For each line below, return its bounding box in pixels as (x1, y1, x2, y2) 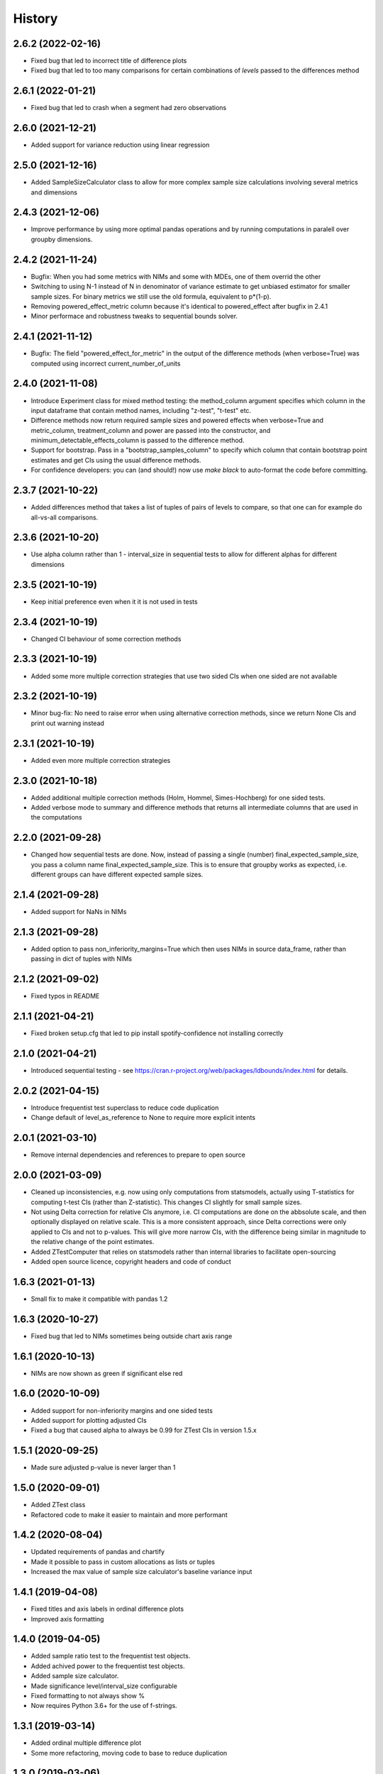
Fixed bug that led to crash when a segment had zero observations (30, 104, 227, 112)
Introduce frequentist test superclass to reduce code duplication (30, 1103, 219, 1112)
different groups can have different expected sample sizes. (30, 870, 204, 879)
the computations (30, 813, 83, 822)
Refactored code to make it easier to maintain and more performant (30, 1510, 228, 1519)
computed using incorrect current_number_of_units (30, 359, 181, 368)
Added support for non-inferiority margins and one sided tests (30, 1406, 213, 1415)
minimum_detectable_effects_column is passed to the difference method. (30, 436, 245, 445)
